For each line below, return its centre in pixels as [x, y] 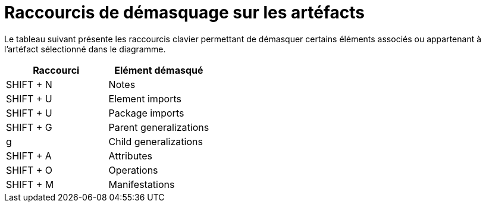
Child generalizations [156, 141]
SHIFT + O [29, 170]
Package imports [146, 113]
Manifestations [142, 184]
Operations [133, 170]
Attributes [130, 156]
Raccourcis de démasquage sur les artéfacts [184, 12]
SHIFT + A [29, 156]
